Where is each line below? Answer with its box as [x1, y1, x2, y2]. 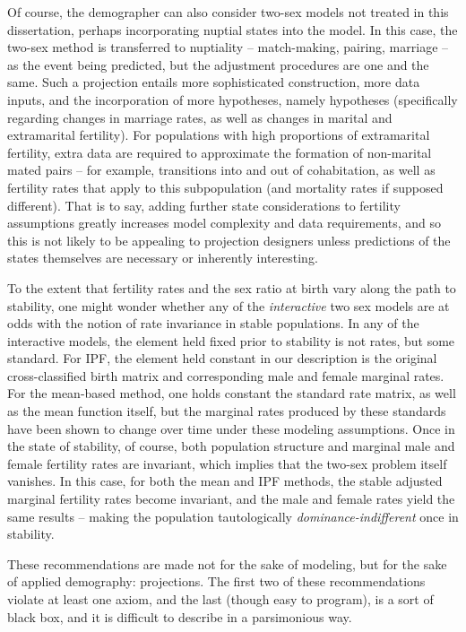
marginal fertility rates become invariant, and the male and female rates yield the [7, 489, 455, 508]
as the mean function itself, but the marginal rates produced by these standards [7, 402, 446, 420]
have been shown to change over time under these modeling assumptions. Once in [7, 419, 455, 437]
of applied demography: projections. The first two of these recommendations [7, 572, 426, 591]
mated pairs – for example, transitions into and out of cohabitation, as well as [7, 160, 436, 179]
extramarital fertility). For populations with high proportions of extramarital [7, 126, 430, 144]
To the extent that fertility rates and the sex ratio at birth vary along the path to [7, 278, 456, 297]
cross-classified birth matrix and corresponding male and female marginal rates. [7, 366, 444, 385]
